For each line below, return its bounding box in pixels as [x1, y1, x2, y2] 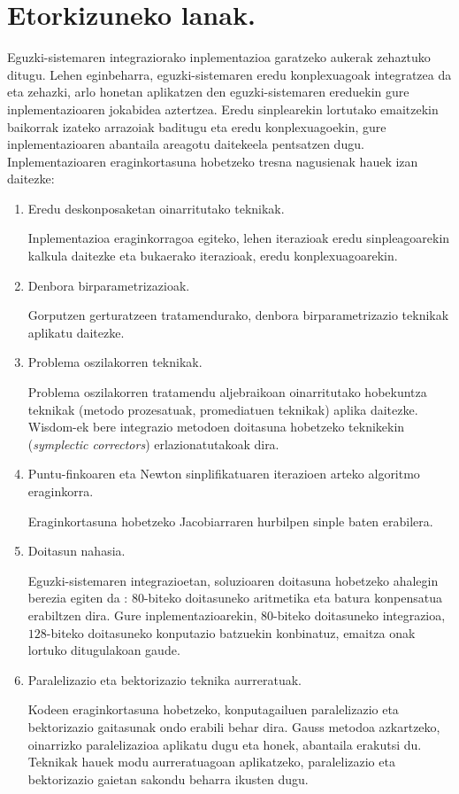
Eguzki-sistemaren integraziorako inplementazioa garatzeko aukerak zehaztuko [7, 48, 431, 66]
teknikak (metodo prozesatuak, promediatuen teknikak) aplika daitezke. [27, 400, 418, 418]
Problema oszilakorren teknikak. [27, 353, 203, 371]
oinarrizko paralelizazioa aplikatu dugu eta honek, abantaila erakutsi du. [27, 735, 422, 753]
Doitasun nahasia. [27, 541, 126, 560]
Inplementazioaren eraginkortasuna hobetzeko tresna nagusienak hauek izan [7, 152, 418, 170]
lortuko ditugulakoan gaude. [27, 641, 180, 659]
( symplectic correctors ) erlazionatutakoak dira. [27, 434, 279, 453]
